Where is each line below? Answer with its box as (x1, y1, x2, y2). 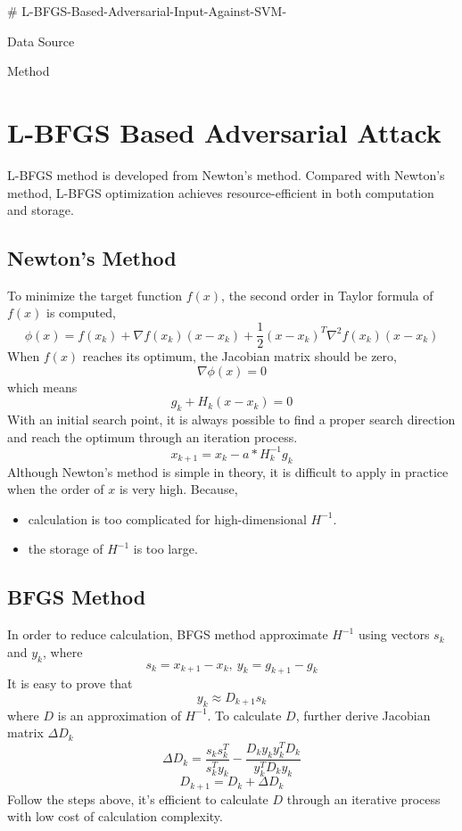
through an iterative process (286, 789, 441, 808)
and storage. (7, 201, 74, 219)
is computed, (46, 303, 116, 322)
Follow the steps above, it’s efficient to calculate (7, 789, 268, 808)
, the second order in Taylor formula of (221, 285, 433, 304)
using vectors (358, 625, 430, 644)
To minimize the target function (7, 285, 183, 304)
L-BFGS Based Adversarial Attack (7, 113, 441, 150)
